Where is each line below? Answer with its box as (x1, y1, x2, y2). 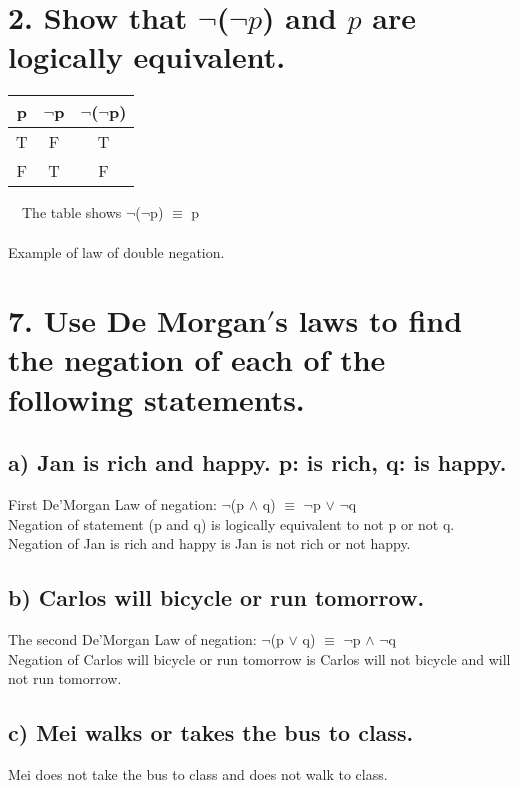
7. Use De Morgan (8, 300, 267, 341)
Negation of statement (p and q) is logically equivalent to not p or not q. (8, 513, 455, 534)
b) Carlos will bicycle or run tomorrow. (8, 582, 425, 613)
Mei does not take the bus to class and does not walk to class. (8, 764, 388, 785)
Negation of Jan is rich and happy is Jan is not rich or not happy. (8, 533, 411, 554)
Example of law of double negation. (8, 241, 225, 262)
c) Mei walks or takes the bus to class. (8, 717, 414, 748)
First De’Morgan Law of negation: (8, 494, 217, 515)
